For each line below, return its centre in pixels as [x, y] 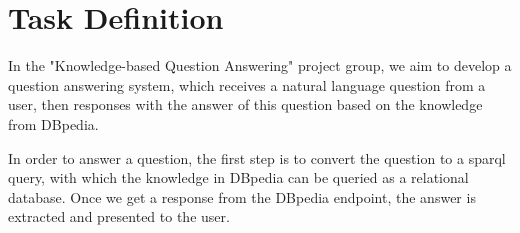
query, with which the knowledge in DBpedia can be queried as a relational [238, 177]
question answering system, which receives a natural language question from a [247, 84]
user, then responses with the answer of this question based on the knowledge [245, 104]
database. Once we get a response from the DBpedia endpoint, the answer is [242, 196]
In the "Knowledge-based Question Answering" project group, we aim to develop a [260, 65]
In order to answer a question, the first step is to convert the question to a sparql [257, 157]
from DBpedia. [53, 123]
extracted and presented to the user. [119, 216]
